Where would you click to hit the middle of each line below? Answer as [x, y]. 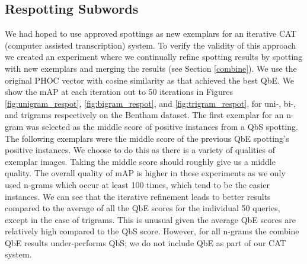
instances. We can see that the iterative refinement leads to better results [138, 196]
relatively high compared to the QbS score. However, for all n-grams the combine [152, 231]
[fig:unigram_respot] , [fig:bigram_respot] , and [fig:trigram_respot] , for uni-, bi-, [151, 103]
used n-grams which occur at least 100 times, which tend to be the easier [137, 184]
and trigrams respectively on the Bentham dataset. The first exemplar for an [144, 115]
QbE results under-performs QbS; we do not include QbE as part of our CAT [145, 242]
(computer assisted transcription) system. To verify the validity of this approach [151, 45]
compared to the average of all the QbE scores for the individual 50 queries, [143, 208]
